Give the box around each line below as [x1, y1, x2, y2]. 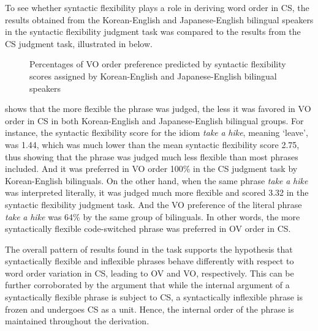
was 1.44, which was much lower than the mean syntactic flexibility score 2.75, [5, 138, 300, 151]
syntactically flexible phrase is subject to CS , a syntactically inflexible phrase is [5, 291, 303, 303]
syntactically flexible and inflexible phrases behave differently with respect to [5, 255, 294, 267]
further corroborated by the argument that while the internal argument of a [5, 278, 290, 291]
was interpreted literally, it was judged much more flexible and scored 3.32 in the [5, 186, 309, 199]
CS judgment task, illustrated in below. [5, 37, 153, 50]
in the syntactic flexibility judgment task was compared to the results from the [5, 25, 301, 38]
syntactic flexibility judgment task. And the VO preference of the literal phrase [5, 198, 302, 210]
